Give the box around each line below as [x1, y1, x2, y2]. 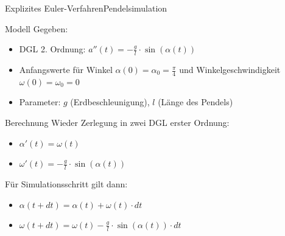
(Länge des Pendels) [158, 95, 233, 108]
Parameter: [19, 95, 61, 108]
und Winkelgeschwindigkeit [179, 63, 281, 76]
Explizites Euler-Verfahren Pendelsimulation [5, 2, 167, 14]
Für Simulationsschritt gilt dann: [5, 178, 128, 190]
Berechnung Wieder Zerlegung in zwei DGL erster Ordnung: [5, 116, 230, 129]
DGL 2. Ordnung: [19, 43, 86, 55]
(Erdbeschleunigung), [70, 95, 150, 108]
